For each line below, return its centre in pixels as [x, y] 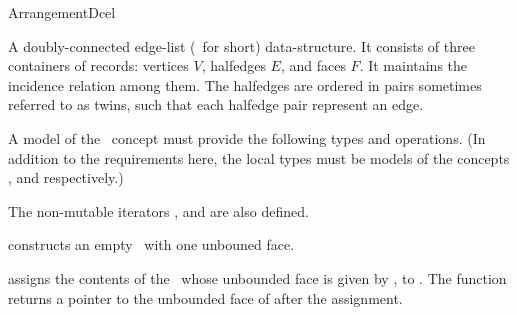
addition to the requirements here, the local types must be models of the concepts [259, 157]
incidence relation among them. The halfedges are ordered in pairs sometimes [245, 84]
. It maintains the [413, 65]
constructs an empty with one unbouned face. [151, 244]
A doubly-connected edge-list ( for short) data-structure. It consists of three [241, 45]
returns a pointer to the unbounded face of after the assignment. [205, 297]
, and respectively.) [66, 177]
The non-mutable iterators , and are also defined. [158, 210]
